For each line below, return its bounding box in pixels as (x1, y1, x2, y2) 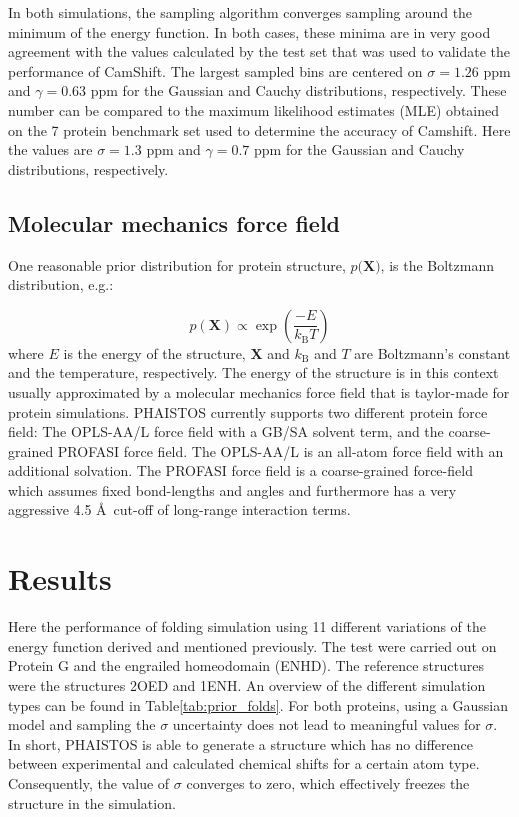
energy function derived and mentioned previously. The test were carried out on (8, 635, 497, 656)
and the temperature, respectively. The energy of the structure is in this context (8, 362, 499, 383)
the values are (8, 139, 93, 160)
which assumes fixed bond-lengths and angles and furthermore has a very (8, 479, 457, 500)
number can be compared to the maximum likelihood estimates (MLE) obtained (8, 99, 500, 120)
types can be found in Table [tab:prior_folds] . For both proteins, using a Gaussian (8, 694, 508, 715)
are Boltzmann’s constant (354, 342, 511, 363)
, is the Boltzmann (380, 254, 495, 275)
